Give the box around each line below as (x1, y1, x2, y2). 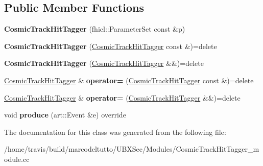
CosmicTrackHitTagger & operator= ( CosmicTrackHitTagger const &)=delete (4, 75, 254, 85)
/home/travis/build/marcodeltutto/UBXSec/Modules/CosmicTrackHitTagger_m (4, 144, 259, 154)
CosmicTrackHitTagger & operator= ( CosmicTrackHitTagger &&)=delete (4, 92, 241, 103)
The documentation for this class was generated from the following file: (4, 126, 226, 137)
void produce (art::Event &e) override (4, 109, 126, 120)
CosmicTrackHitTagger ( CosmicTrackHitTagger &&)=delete (4, 58, 204, 68)
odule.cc (4, 153, 30, 164)
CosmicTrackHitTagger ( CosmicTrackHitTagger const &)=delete (4, 40, 217, 51)
